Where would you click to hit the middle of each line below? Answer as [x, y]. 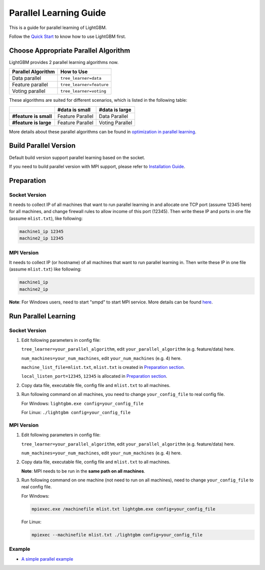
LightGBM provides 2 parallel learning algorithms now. [64, 62]
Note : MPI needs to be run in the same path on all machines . [83, 471]
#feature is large [32, 122]
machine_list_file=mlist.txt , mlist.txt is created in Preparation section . [103, 367]
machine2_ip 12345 [41, 238]
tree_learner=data [81, 78]
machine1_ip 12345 [41, 231]
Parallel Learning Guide [58, 13]
